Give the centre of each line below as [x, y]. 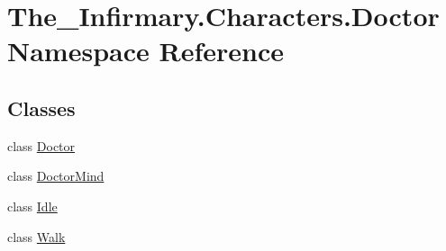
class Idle [32, 206]
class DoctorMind [56, 176]
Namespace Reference [146, 51]
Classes [41, 108]
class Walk [36, 236]
